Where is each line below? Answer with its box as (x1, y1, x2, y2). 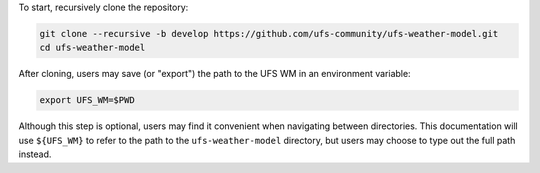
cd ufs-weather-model (39, 42, 146, 54)
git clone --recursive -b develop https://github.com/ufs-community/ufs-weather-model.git (39, 28, 499, 39)
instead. (18, 148, 52, 160)
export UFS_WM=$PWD (39, 95, 135, 106)
